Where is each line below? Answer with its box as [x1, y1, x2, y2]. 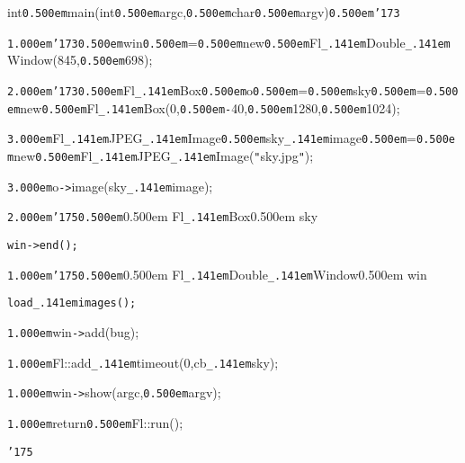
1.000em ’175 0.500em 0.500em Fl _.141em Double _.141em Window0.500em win [7, 264, 427, 283]
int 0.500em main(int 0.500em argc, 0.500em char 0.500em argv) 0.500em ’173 [7, 3, 400, 21]
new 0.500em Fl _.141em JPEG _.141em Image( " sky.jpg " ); [13, 146, 314, 165]
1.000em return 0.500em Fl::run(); [7, 413, 183, 432]
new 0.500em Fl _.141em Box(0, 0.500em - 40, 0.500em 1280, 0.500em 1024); [20, 98, 400, 117]
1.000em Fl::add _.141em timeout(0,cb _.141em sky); [7, 352, 279, 371]
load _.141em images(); [7, 297, 137, 310]
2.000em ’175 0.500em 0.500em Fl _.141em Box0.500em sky [7, 207, 318, 226]
